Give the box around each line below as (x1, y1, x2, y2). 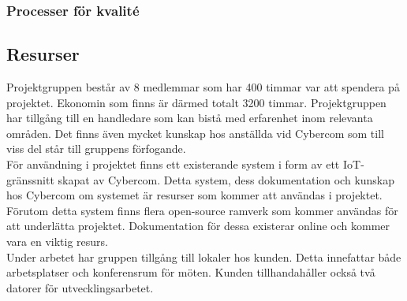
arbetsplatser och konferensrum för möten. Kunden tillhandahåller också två (6, 264, 375, 281)
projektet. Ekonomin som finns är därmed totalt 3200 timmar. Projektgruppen (6, 94, 386, 110)
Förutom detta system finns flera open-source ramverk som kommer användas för (6, 202, 398, 218)
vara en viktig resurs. (6, 232, 108, 249)
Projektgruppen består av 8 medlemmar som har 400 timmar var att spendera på (6, 79, 400, 95)
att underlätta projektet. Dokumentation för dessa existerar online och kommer (6, 217, 390, 234)
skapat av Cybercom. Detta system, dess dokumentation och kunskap (58, 171, 395, 188)
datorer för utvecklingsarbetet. (6, 279, 154, 295)
